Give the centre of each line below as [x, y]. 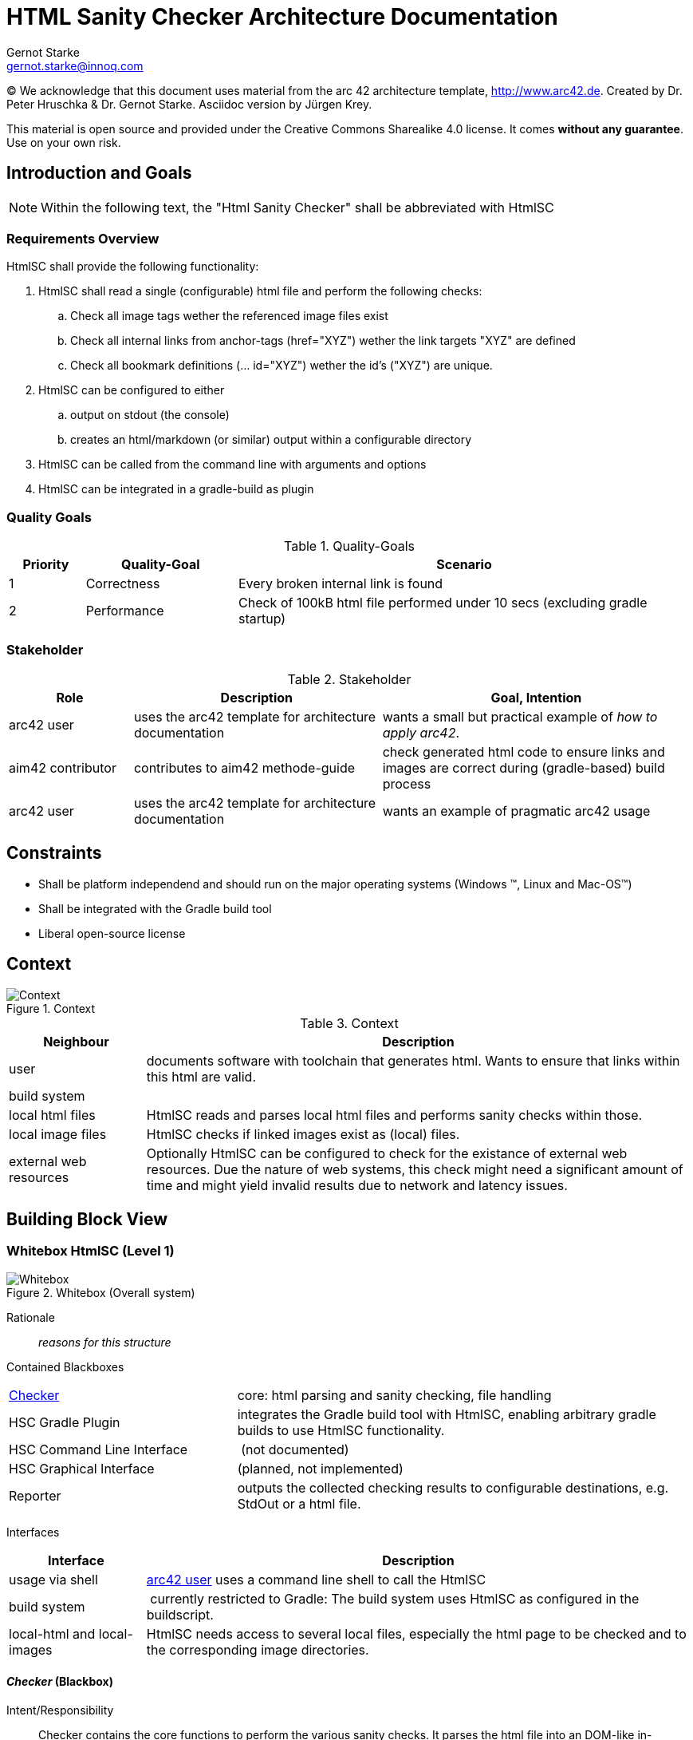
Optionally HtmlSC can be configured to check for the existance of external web [387, 1153]
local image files [58, 1134]
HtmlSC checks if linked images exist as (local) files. [303, 1134]
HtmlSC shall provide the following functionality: [133, 267]
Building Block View [87, 1219]
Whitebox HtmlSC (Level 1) [91, 1251]
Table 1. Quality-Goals [349, 546]
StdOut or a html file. [299, 1503]
